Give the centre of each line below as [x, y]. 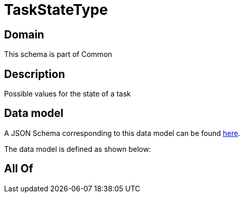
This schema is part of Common [58, 54]
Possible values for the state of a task [67, 94]
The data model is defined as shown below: [78, 149]
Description [35, 74]
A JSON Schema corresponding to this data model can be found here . [122, 133]
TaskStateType [56, 10]
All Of [19, 169]
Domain [24, 34]
